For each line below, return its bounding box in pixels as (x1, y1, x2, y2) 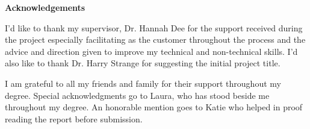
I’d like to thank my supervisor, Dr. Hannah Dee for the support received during (5, 21, 303, 34)
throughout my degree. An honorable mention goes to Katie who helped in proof (5, 101, 303, 113)
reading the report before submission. (5, 112, 143, 125)
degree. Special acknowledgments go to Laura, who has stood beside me (5, 89, 270, 101)
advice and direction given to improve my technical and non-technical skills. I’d (5, 45, 298, 57)
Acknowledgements (5, 1, 85, 13)
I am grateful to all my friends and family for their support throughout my (5, 77, 281, 89)
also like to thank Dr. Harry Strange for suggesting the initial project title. (5, 57, 281, 69)
